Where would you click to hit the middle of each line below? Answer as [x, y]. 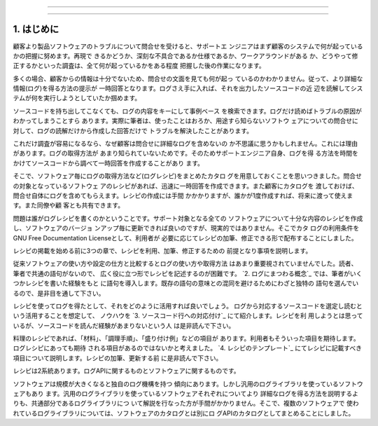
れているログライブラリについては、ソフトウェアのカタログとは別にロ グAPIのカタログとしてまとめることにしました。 [184, 413]
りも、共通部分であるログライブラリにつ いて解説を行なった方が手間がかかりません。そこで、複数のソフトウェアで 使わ [186, 404]
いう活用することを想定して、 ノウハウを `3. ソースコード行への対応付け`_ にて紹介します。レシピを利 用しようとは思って [188, 316]
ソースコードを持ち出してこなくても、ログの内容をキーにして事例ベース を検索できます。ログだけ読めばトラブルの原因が [187, 111]
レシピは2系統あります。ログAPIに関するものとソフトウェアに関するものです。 [127, 371]
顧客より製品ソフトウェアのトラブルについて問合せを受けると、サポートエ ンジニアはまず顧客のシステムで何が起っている [188, 46]
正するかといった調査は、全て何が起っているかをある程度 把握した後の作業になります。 [139, 66]
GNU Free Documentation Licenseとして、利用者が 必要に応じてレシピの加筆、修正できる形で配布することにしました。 [185, 238]
